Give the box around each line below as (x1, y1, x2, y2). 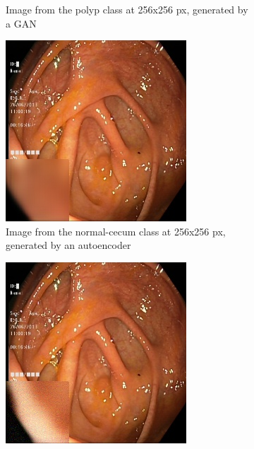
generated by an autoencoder (6, 238, 131, 252)
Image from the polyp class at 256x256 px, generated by (6, 2, 248, 16)
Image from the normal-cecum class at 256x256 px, (6, 223, 226, 238)
